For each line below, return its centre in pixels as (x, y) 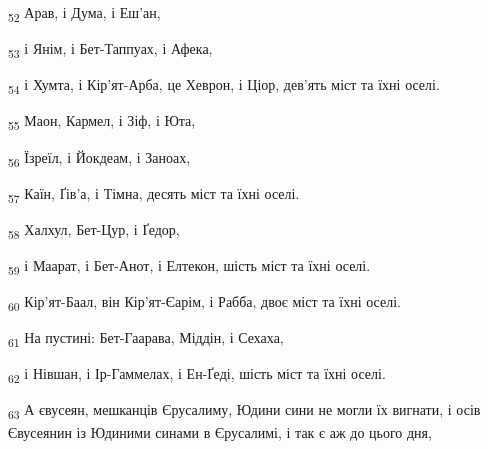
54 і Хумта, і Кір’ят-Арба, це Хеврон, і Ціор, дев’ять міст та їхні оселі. (224, 86)
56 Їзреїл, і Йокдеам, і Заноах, (99, 158)
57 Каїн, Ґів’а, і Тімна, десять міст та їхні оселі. (154, 194)
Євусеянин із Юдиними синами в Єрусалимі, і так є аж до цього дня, (220, 431)
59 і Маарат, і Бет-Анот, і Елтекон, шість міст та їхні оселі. (189, 266)
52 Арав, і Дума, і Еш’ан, (84, 13)
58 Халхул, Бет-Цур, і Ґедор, (94, 230)
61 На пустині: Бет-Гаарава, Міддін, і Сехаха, (146, 338)
